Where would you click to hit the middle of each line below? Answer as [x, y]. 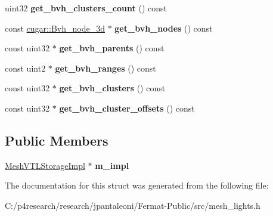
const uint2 [25, 68]
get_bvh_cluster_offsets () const [127, 108]
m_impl [112, 165]
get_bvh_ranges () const [106, 68]
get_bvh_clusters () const [112, 88]
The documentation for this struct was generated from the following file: [137, 185]
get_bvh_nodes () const [164, 28]
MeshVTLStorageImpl [45, 165]
